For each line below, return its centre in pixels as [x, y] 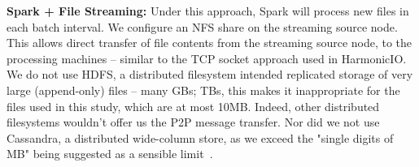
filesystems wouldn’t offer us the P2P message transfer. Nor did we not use [193, 122]
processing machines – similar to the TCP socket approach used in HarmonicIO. [207, 58]
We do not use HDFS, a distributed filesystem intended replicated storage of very [210, 74]
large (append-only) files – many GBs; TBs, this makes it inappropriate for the [203, 90]
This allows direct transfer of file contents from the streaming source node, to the [209, 43]
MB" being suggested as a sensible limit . [110, 154]
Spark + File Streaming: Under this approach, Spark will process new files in [208, 11]
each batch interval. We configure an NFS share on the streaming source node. [202, 26]
